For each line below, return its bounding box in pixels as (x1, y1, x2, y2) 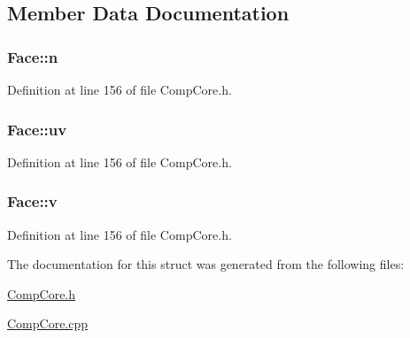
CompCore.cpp (7, 314, 89, 333)
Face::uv (7, 118, 67, 140)
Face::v (7, 190, 58, 212)
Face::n (7, 45, 58, 67)
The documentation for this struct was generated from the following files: (7, 255, 405, 273)
